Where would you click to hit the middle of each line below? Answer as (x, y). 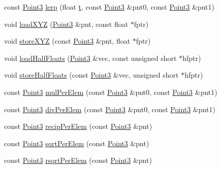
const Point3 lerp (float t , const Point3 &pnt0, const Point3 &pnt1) (109, 7)
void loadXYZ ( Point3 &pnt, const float (66, 24)
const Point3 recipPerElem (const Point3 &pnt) (78, 126)
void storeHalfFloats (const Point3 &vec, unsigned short (91, 75)
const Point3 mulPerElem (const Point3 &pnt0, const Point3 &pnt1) (111, 92)
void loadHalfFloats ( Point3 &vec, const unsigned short (90, 58)
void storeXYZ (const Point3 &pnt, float (67, 41)
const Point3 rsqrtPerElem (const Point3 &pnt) (78, 160)
